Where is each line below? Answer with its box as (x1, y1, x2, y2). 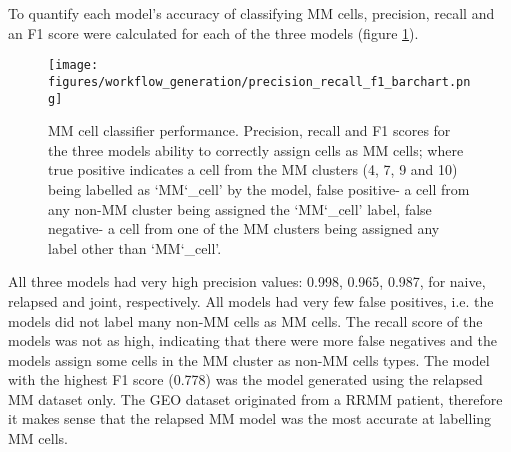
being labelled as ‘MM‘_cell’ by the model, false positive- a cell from (48, 178, 470, 199)
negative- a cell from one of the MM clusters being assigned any (48, 218, 440, 239)
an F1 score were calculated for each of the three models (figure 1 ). (8, 22, 419, 43)
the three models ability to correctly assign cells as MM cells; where (48, 139, 464, 160)
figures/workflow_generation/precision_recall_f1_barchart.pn (48, 74, 471, 89)
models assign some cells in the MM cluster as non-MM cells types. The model (8, 349, 490, 370)
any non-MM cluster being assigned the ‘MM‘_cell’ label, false (48, 198, 432, 219)
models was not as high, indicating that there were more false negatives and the (8, 330, 497, 351)
